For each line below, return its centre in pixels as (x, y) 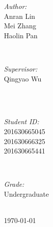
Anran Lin (20, 16)
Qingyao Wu (23, 78)
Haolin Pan (21, 35)
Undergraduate (26, 193)
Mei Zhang (20, 26)
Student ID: (22, 121)
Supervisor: (21, 68)
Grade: (14, 184)
